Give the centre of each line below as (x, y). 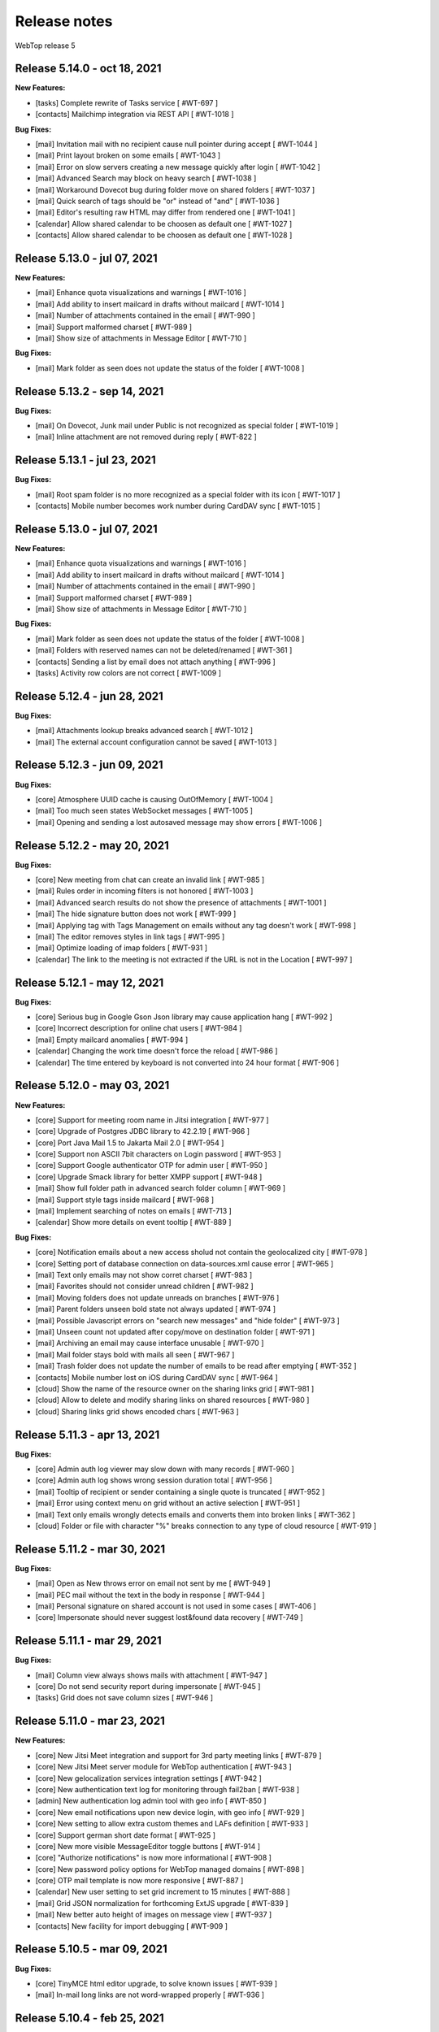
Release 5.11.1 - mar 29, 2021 (88, 1641)
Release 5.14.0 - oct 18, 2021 (88, 69)
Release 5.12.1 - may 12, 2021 (89, 982)
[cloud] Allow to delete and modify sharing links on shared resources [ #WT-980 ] (172, 1400)
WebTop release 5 (46, 46)
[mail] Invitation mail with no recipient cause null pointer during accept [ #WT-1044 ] (176, 144)
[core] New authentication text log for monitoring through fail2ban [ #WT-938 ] (167, 1789)
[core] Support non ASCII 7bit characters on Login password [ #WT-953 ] (158, 1154)
